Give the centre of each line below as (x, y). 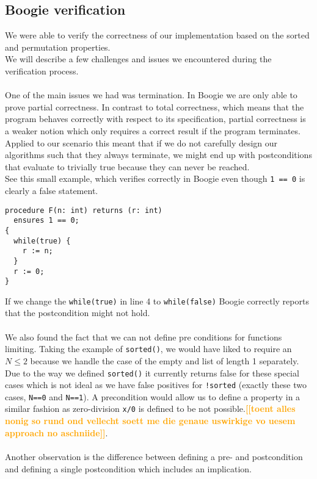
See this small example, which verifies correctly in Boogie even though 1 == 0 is (155, 178)
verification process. (42, 70)
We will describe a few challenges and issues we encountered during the (138, 59)
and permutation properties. (58, 47)
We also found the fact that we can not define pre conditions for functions (144, 337)
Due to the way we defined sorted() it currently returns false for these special (152, 373)
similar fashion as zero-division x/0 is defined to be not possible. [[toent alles (150, 409)
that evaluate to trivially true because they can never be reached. (127, 166)
